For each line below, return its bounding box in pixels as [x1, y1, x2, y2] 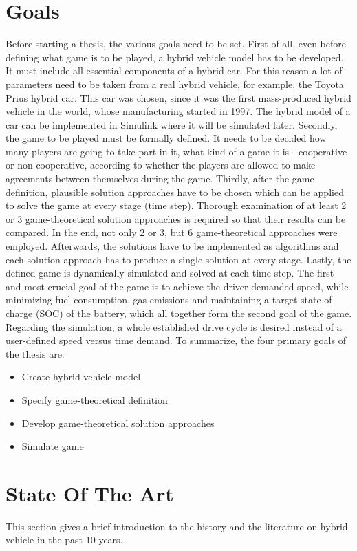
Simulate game [21, 439, 84, 453]
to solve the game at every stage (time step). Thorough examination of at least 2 [6, 198, 347, 213]
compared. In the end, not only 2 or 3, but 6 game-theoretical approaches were [6, 225, 338, 239]
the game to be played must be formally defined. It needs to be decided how [6, 131, 327, 145]
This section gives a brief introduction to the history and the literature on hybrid [6, 519, 348, 533]
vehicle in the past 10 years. [6, 532, 123, 547]
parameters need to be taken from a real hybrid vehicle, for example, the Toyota [6, 76, 344, 91]
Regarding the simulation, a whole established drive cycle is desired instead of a [6, 319, 342, 334]
